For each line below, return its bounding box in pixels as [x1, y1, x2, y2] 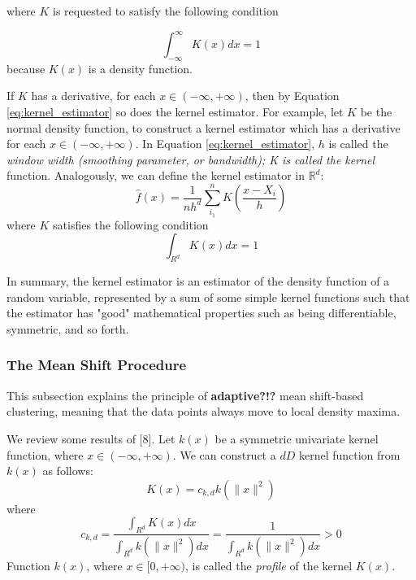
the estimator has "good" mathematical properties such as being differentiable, [6, 304, 396, 321]
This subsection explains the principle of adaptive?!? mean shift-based [6, 386, 364, 403]
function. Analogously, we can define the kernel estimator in [6, 167, 305, 184]
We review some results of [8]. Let [6, 430, 175, 447]
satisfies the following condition [53, 216, 209, 233]
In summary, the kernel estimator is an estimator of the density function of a [6, 273, 390, 290]
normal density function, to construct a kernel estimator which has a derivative [6, 119, 401, 136]
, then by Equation [245, 87, 340, 104]
